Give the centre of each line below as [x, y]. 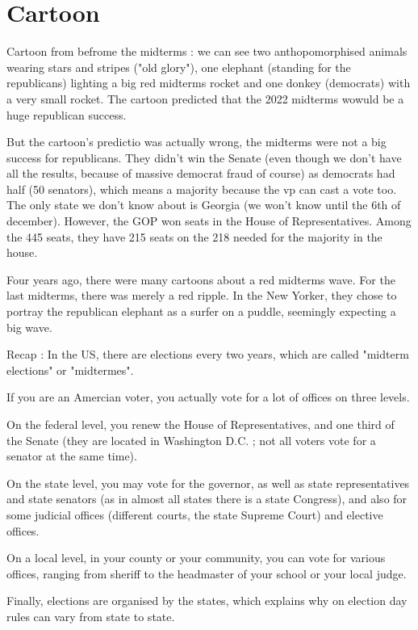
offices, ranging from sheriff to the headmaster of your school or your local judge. [207, 573]
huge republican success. [67, 114]
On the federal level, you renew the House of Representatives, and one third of [201, 424]
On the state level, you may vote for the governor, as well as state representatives [208, 483]
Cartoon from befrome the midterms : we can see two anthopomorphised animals [207, 51]
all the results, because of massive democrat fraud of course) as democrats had [201, 173]
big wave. [29, 327]
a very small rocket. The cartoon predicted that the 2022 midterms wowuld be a [205, 98]
